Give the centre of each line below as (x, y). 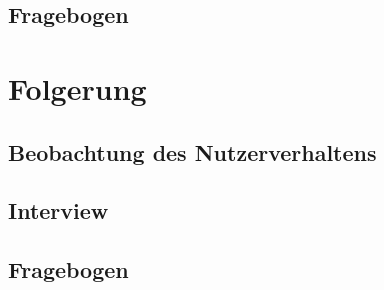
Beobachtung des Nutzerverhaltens (192, 151)
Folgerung (77, 87)
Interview (58, 210)
